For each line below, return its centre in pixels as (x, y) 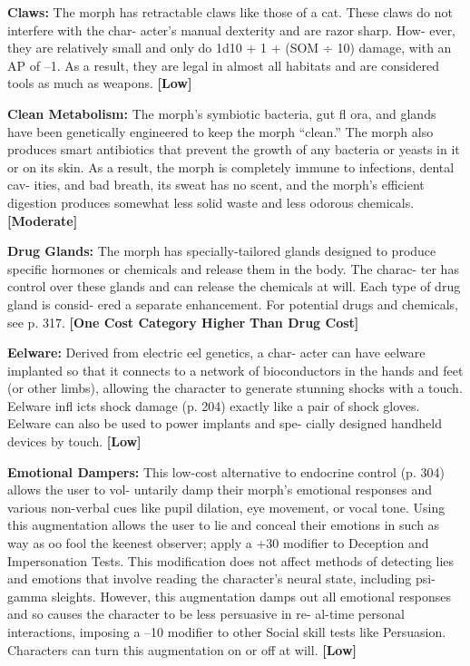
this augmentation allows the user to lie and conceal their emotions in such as (224, 525)
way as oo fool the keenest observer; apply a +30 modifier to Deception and (218, 543)
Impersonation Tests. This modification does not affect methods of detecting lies (231, 560)
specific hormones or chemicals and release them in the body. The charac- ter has (233, 268)
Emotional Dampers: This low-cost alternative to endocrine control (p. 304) (226, 471)
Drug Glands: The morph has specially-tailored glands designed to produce (222, 251)
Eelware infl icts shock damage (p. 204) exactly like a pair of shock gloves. (214, 405)
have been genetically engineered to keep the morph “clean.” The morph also (220, 131)
